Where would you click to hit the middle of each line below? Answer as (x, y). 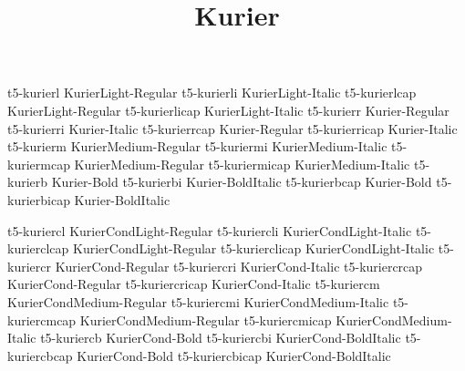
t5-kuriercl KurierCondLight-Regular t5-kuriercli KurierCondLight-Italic (210, 230)
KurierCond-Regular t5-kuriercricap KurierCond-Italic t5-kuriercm (194, 284)
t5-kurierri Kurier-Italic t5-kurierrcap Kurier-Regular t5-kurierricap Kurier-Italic (232, 128)
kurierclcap (38, 248)
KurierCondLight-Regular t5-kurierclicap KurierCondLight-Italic (254, 248)
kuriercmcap (42, 319)
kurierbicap (39, 199)
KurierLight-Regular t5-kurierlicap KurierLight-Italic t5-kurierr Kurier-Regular (228, 110)
